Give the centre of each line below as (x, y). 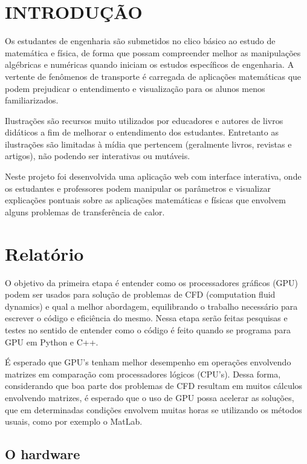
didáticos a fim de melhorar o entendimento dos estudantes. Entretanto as (142, 132)
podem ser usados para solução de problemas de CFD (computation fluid (140, 294)
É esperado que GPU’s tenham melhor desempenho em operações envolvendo (148, 362)
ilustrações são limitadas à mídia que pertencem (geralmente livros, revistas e (148, 144)
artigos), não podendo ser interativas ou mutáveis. (98, 156)
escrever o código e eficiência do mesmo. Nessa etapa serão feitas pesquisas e (146, 318)
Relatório (44, 253)
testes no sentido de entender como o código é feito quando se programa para (148, 329)
